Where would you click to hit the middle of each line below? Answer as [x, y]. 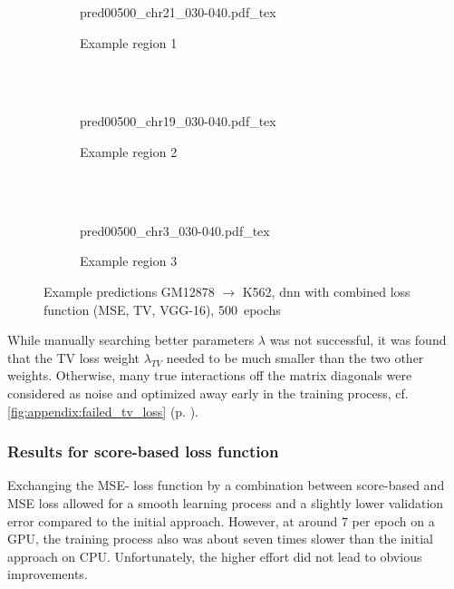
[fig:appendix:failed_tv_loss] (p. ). [103, 411]
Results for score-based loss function [143, 452]
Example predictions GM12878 [129, 291]
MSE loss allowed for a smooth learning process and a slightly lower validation [226, 502]
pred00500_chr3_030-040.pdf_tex [175, 230]
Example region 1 [129, 42]
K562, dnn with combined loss [326, 291]
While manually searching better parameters [131, 340]
